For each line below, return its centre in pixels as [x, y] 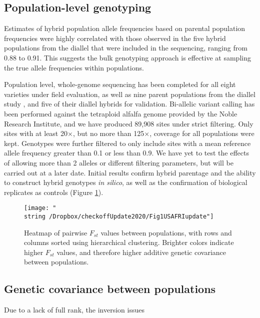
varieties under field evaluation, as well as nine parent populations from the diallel [130, 94]
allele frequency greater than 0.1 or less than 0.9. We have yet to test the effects [126, 153]
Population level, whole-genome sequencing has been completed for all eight [120, 84]
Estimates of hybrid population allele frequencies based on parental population [125, 28]
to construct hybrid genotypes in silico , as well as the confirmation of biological [126, 182]
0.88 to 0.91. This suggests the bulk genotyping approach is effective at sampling [127, 57]
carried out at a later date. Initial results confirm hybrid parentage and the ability [130, 172]
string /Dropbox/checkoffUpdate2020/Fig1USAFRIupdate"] [119, 216]
